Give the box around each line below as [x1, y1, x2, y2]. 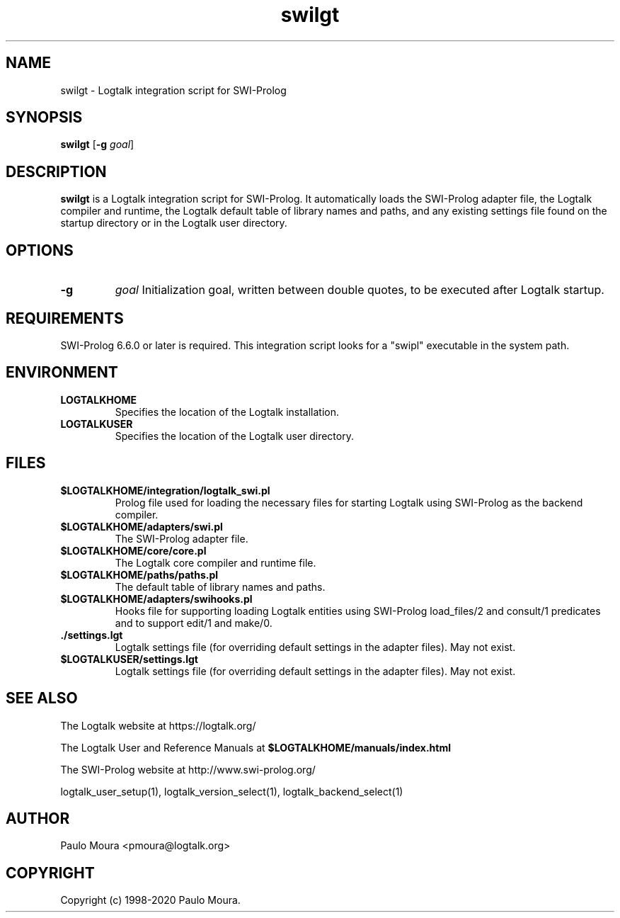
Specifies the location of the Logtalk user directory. [115, 429, 354, 442]
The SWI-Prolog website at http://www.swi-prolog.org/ [60, 763, 316, 776]
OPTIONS [6, 241, 74, 259]
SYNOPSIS [6, 108, 83, 127]
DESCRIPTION [6, 162, 107, 181]
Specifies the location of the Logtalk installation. [115, 405, 340, 418]
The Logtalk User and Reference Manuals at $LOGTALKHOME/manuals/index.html [60, 741, 451, 754]
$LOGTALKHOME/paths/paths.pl [60, 568, 219, 581]
